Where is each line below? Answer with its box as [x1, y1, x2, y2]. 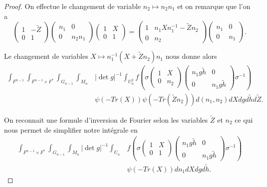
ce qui [235, 114, 253, 125]
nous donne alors [165, 51, 217, 61]
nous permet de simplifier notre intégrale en [4, 124, 138, 135]
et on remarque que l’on [177, 1, 251, 11]
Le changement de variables [4, 51, 88, 61]
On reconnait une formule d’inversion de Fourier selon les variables [4, 114, 208, 125]
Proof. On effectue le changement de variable [4, 1, 141, 11]
